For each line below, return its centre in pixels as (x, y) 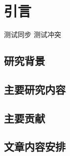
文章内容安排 (35, 146)
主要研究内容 (35, 89)
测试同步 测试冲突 (33, 34)
